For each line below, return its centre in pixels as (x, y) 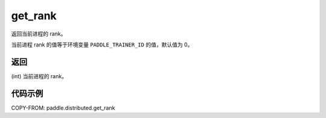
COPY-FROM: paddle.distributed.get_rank (63, 108)
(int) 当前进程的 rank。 (39, 76)
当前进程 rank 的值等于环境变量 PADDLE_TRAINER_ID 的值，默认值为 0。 (102, 45)
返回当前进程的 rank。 (39, 34)
